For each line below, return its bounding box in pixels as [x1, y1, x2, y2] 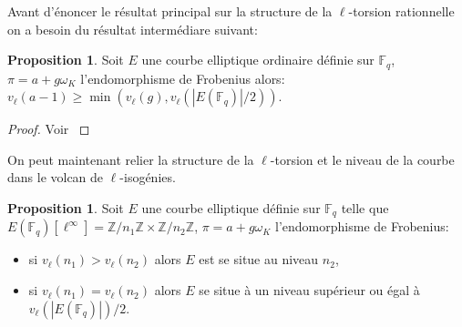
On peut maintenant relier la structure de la [7, 149, 254, 169]
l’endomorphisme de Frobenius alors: [80, 68, 285, 87]
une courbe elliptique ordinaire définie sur [141, 50, 375, 69]
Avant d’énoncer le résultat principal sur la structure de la [7, 2, 333, 20]
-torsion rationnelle [348, 2, 455, 20]
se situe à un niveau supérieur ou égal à [199, 281, 420, 300]
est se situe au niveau [199, 250, 319, 269]
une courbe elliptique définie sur [141, 199, 321, 218]
